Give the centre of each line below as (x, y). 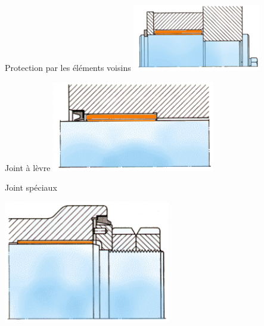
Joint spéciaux (31, 187)
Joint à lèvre (28, 167)
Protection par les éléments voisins (68, 67)
